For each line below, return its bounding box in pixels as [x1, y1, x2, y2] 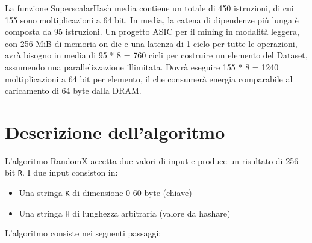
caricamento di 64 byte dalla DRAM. [5, 84, 142, 97]
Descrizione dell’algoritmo [5, 119, 225, 144]
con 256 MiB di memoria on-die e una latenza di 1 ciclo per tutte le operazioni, [5, 37, 298, 49]
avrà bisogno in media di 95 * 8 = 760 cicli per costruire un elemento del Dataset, [5, 49, 308, 61]
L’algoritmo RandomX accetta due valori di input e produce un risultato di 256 [5, 154, 299, 167]
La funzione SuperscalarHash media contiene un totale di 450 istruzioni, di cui [5, 2, 294, 14]
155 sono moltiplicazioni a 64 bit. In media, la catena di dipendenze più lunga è [5, 13, 299, 26]
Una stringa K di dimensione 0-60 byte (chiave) [19, 186, 192, 199]
